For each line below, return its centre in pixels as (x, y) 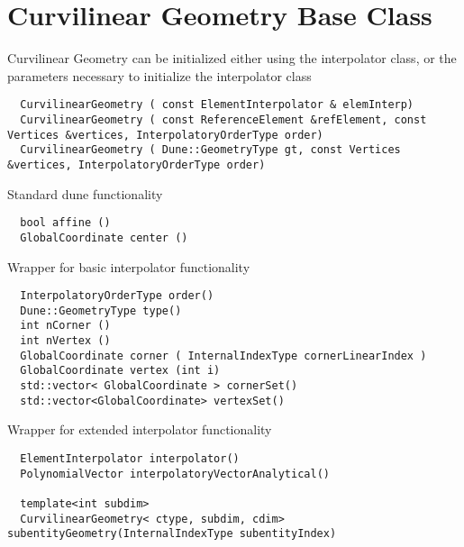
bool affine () (65, 223)
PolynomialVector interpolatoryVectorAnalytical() (175, 474)
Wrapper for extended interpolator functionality (140, 429)
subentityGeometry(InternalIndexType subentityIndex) (172, 534)
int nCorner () (65, 326)
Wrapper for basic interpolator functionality (129, 266)
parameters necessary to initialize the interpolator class (159, 75)
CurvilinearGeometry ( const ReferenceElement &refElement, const (223, 119)
